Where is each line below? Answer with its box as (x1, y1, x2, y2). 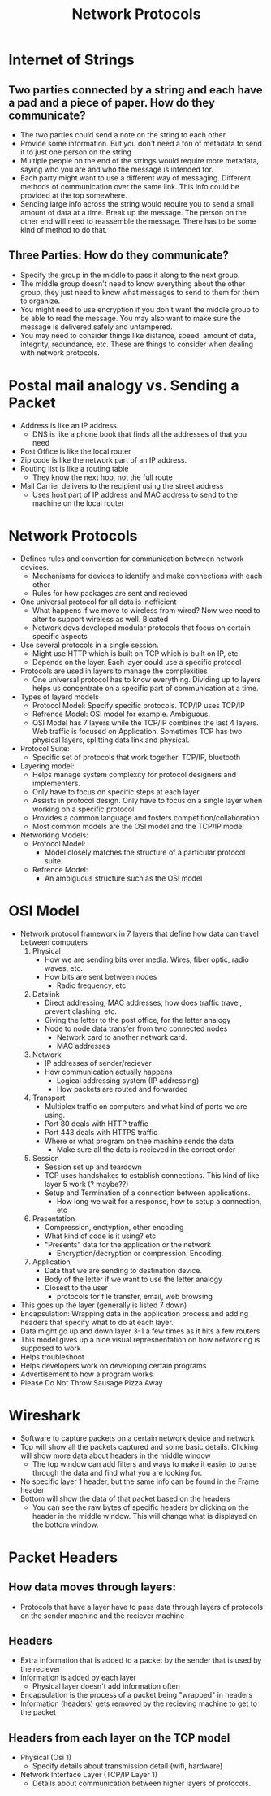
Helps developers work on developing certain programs (19, 1360, 207, 1370)
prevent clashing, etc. (44, 1006, 118, 1016)
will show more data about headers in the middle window (19, 1450, 211, 1460)
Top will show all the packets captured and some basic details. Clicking (19, 1442, 259, 1451)
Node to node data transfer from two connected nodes (44, 1024, 228, 1033)
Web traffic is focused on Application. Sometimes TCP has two (32, 726, 243, 736)
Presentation (32, 1213, 75, 1224)
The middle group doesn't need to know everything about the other (19, 278, 246, 289)
